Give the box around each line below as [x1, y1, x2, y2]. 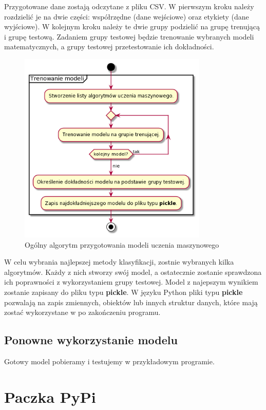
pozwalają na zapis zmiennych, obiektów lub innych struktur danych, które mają [4, 296, 258, 307]
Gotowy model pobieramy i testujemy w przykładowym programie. [4, 356, 215, 366]
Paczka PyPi [4, 386, 96, 407]
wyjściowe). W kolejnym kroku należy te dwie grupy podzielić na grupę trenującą [4, 21, 260, 32]
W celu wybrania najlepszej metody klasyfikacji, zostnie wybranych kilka [4, 256, 234, 267]
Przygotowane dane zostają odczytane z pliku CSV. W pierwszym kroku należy [4, 1, 254, 11]
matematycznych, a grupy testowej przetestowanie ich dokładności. [4, 41, 214, 52]
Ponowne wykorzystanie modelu [4, 332, 178, 348]
